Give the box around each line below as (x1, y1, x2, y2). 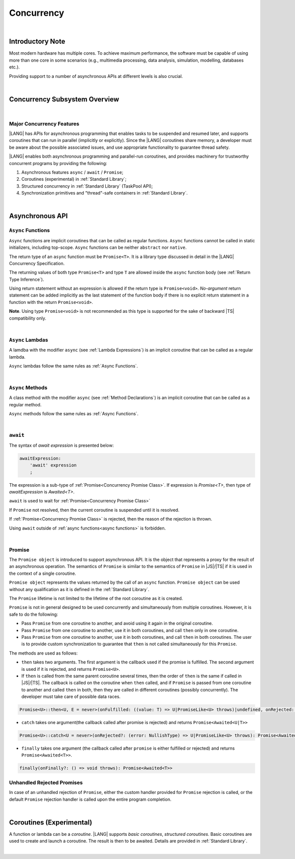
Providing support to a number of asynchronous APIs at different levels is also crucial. (9, 73, 183, 79)
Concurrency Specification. (9, 260, 65, 266)
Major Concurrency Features (9, 120, 80, 127)
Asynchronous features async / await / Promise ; (21, 169, 123, 175)
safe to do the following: (9, 611, 59, 617)
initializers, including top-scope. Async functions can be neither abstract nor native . (9, 244, 187, 251)
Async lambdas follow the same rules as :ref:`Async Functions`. (9, 363, 138, 369)
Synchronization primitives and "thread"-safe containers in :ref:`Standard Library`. (21, 190, 188, 196)
